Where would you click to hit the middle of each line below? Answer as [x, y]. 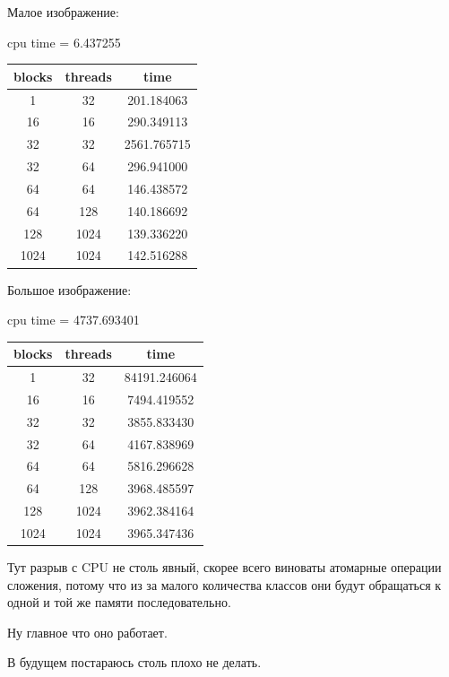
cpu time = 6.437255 [64, 42]
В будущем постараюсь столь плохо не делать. [134, 662]
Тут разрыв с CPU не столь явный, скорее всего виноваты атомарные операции [224, 567]
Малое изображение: [63, 12]
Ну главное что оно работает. [87, 632]
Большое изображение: [69, 289]
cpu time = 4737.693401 [73, 320]
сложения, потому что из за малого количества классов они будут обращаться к [224, 584]
